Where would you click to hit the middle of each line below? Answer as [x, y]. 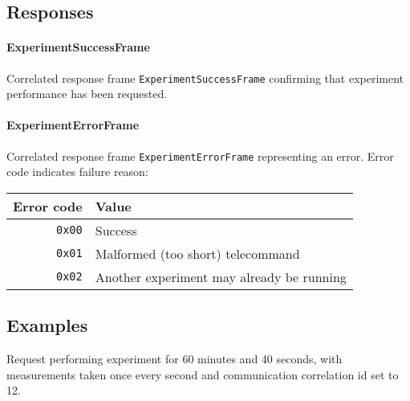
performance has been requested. [87, 94]
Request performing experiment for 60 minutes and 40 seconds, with [175, 359]
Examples [47, 325]
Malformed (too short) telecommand [197, 253]
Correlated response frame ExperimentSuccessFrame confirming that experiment [205, 78]
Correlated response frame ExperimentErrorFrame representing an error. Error [200, 155]
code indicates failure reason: [77, 172]
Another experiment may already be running [221, 276]
